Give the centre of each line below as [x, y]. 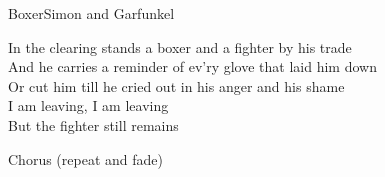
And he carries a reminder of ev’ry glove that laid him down [192, 66]
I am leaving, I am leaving [88, 105]
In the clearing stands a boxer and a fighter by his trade [180, 46]
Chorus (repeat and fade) [85, 158]
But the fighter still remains [93, 124]
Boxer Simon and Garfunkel [91, 13]
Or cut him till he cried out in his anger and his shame [176, 85]
